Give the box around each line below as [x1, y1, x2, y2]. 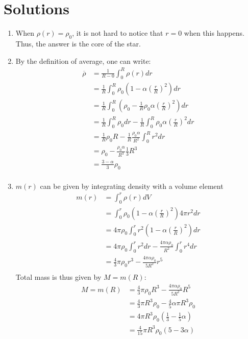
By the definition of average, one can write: [15, 55, 151, 66]
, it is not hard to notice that [72, 28, 163, 38]
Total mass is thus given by [15, 271, 102, 282]
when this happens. [184, 28, 244, 38]
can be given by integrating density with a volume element [40, 180, 224, 191]
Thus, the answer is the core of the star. [15, 38, 141, 49]
